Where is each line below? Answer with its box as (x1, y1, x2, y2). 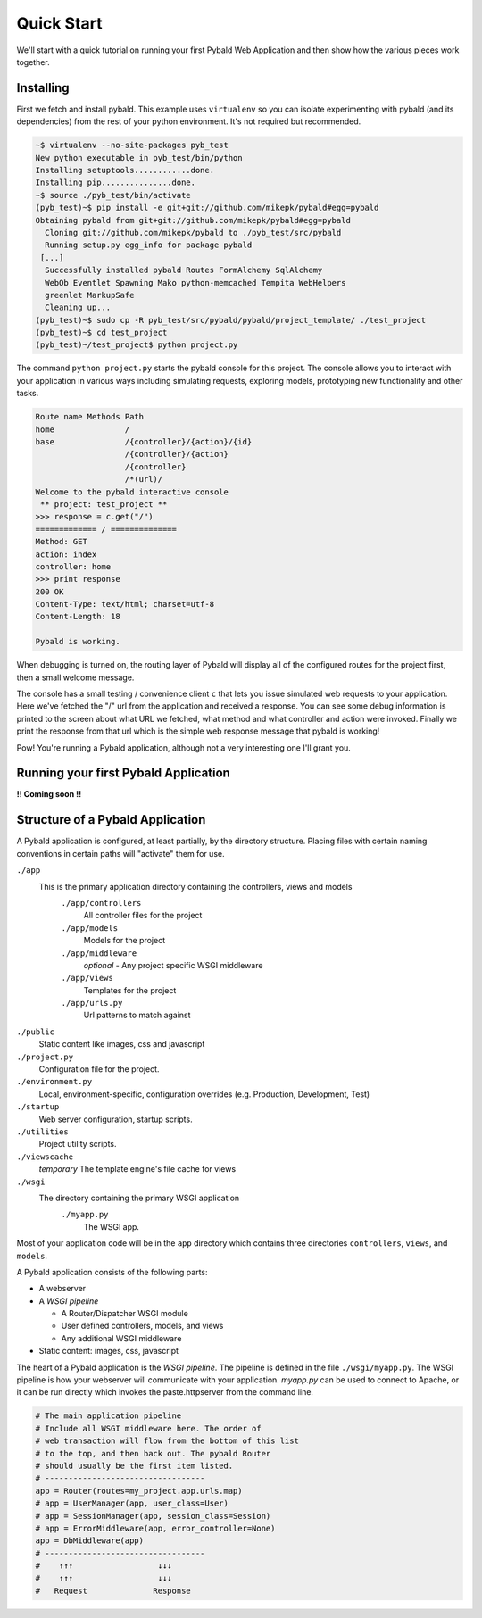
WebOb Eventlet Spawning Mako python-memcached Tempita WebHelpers (45, 278, 346, 287)
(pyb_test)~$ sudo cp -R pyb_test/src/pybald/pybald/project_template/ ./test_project (35, 315, 427, 325)
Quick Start (16, 13, 103, 33)
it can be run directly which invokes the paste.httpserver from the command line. (16, 1387, 314, 1398)
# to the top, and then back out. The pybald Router (35, 1448, 271, 1458)
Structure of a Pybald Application (16, 812, 206, 827)
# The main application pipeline (35, 1411, 182, 1421)
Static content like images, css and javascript (38, 1039, 205, 1050)
